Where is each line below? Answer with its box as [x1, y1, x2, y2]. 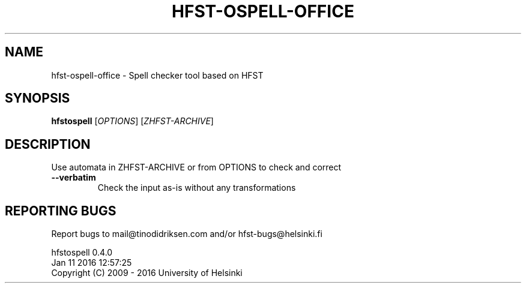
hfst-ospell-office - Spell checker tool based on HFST [51, 70, 264, 80]
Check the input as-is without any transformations [97, 182, 296, 193]
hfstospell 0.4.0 [51, 247, 113, 258]
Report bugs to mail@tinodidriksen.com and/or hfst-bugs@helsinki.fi [51, 229, 322, 239]
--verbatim [51, 172, 96, 183]
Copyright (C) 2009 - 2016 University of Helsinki [51, 268, 243, 278]
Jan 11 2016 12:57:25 [51, 257, 132, 268]
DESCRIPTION [5, 136, 91, 152]
